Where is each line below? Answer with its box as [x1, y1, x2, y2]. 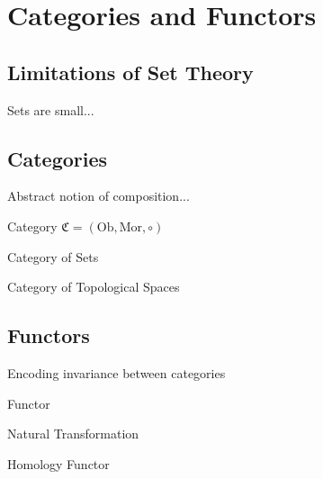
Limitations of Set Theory [7, 58, 254, 86]
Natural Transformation [7, 424, 139, 443]
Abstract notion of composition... [7, 186, 190, 205]
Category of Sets [7, 247, 99, 266]
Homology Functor [7, 454, 110, 473]
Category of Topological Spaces [7, 277, 180, 296]
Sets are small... [7, 100, 94, 119]
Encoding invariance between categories [7, 363, 226, 382]
